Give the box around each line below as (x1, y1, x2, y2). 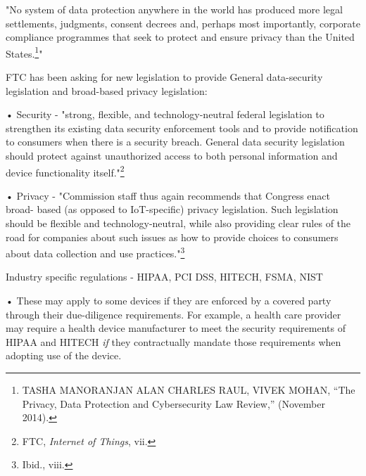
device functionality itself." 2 (6, 162, 125, 179)
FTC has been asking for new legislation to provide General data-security (6, 70, 323, 84)
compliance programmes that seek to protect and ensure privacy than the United (6, 30, 355, 44)
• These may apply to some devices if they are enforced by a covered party (6, 293, 332, 308)
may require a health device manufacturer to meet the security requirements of (6, 321, 346, 335)
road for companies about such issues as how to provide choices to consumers (6, 229, 339, 244)
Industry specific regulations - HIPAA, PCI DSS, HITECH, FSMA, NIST (6, 269, 323, 284)
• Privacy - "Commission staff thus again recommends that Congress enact (6, 188, 331, 202)
